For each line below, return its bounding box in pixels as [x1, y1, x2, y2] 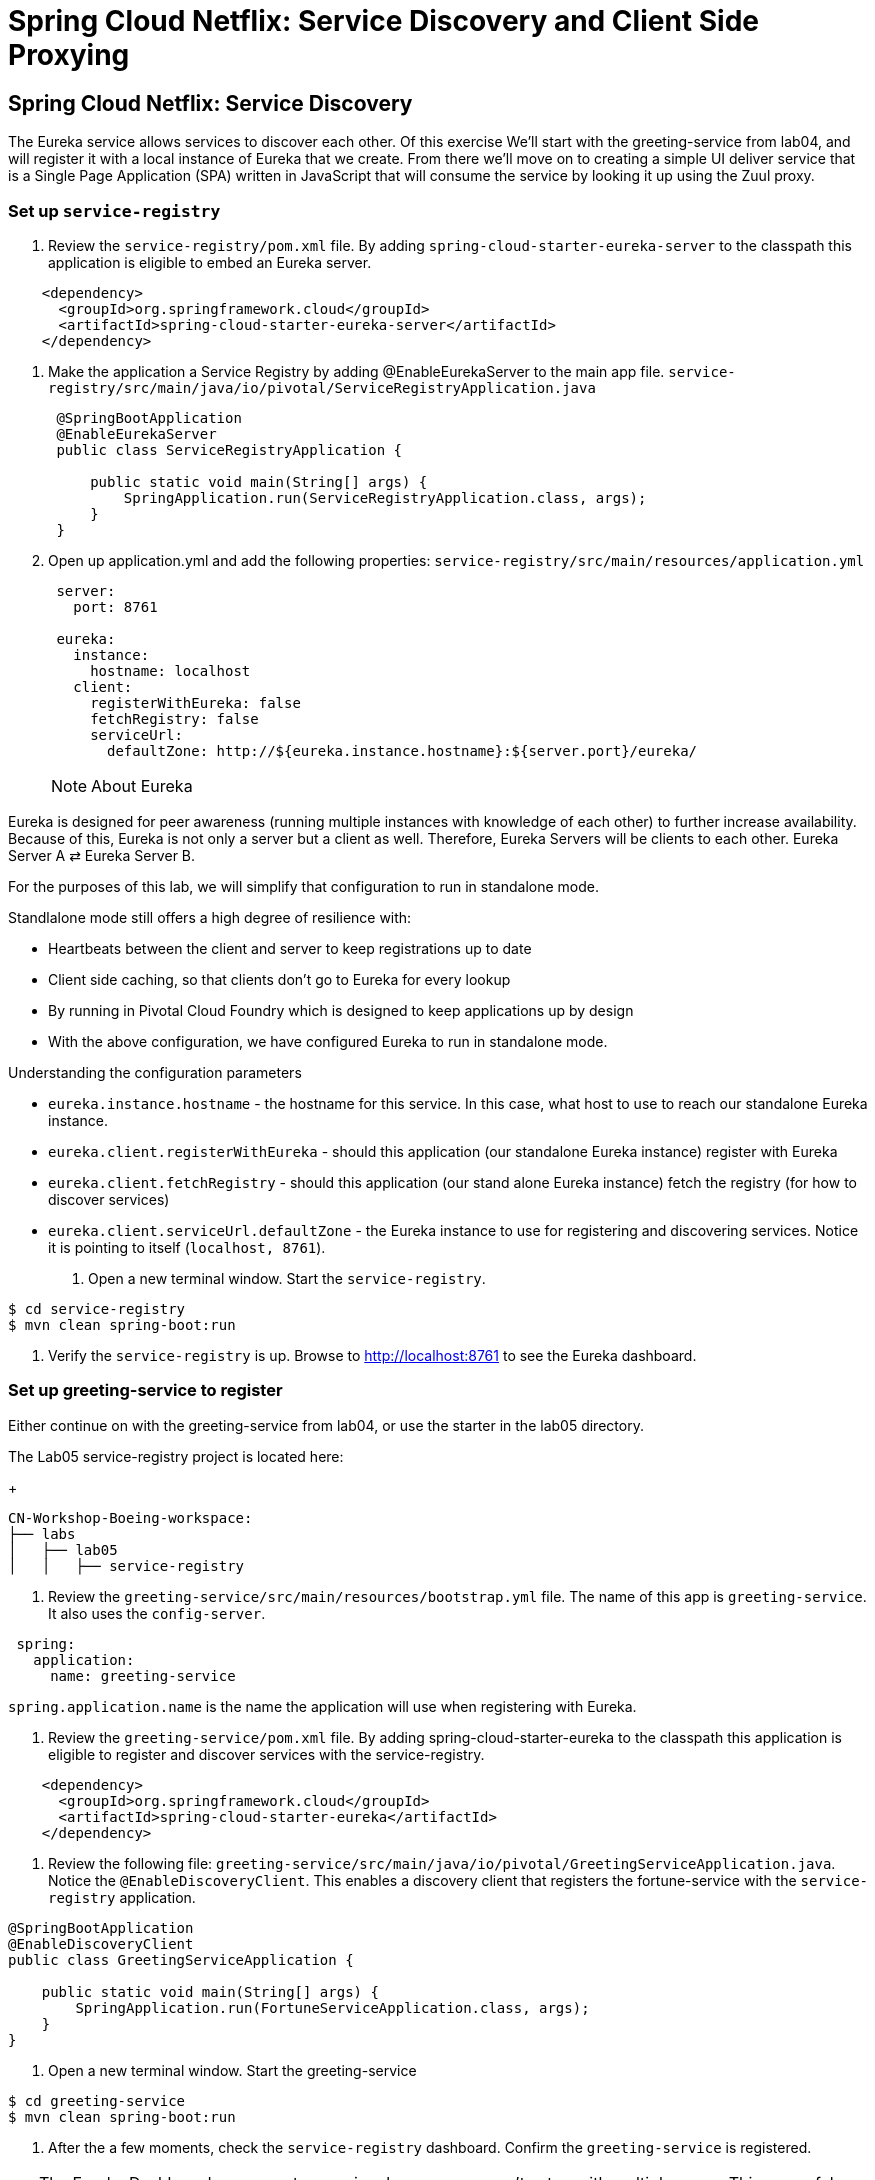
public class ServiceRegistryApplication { [56, 441, 403, 458]
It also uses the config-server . [48, 1604, 266, 1622]
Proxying [8, 38, 130, 72]
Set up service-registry [8, 200, 221, 221]
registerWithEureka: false [90, 694, 301, 711]
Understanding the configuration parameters [8, 1063, 302, 1081]
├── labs [8, 1525, 76, 1542]
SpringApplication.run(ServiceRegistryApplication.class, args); [123, 489, 647, 506]
